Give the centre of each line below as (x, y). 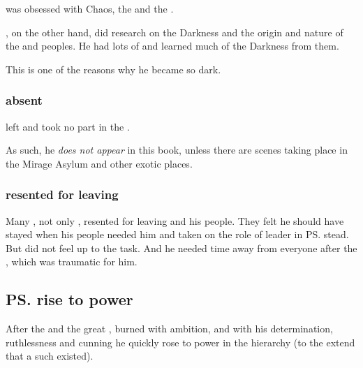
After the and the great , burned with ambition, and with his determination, (169, 329)
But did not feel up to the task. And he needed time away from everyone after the (181, 248)
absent (24, 100)
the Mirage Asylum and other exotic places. (99, 163)
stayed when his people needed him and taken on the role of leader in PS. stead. (177, 234)
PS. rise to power (69, 299)
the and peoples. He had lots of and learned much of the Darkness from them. (172, 46)
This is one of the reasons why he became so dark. (113, 69)
